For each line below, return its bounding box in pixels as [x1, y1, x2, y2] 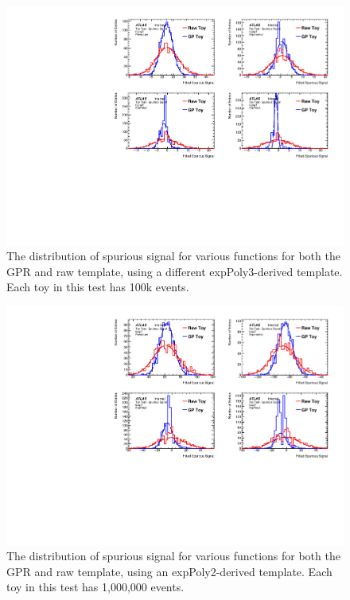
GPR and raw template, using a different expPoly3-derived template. [6, 263, 343, 279]
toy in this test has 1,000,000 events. [6, 579, 185, 595]
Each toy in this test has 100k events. [6, 279, 189, 295]
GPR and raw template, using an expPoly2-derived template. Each [6, 563, 332, 579]
